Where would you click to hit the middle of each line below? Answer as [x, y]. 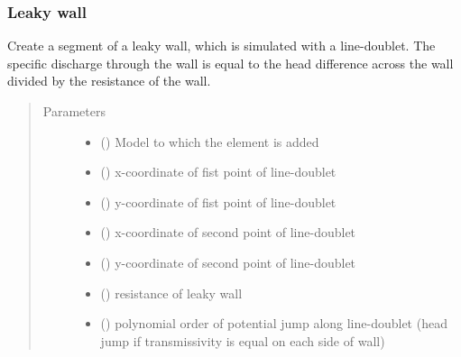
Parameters [74, 111]
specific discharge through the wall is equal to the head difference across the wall [230, 63]
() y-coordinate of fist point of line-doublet [218, 201]
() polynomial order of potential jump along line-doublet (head [274, 323]
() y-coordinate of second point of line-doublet [228, 262]
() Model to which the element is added [210, 141]
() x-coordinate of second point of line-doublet [228, 232]
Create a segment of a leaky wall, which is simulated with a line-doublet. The [221, 46]
